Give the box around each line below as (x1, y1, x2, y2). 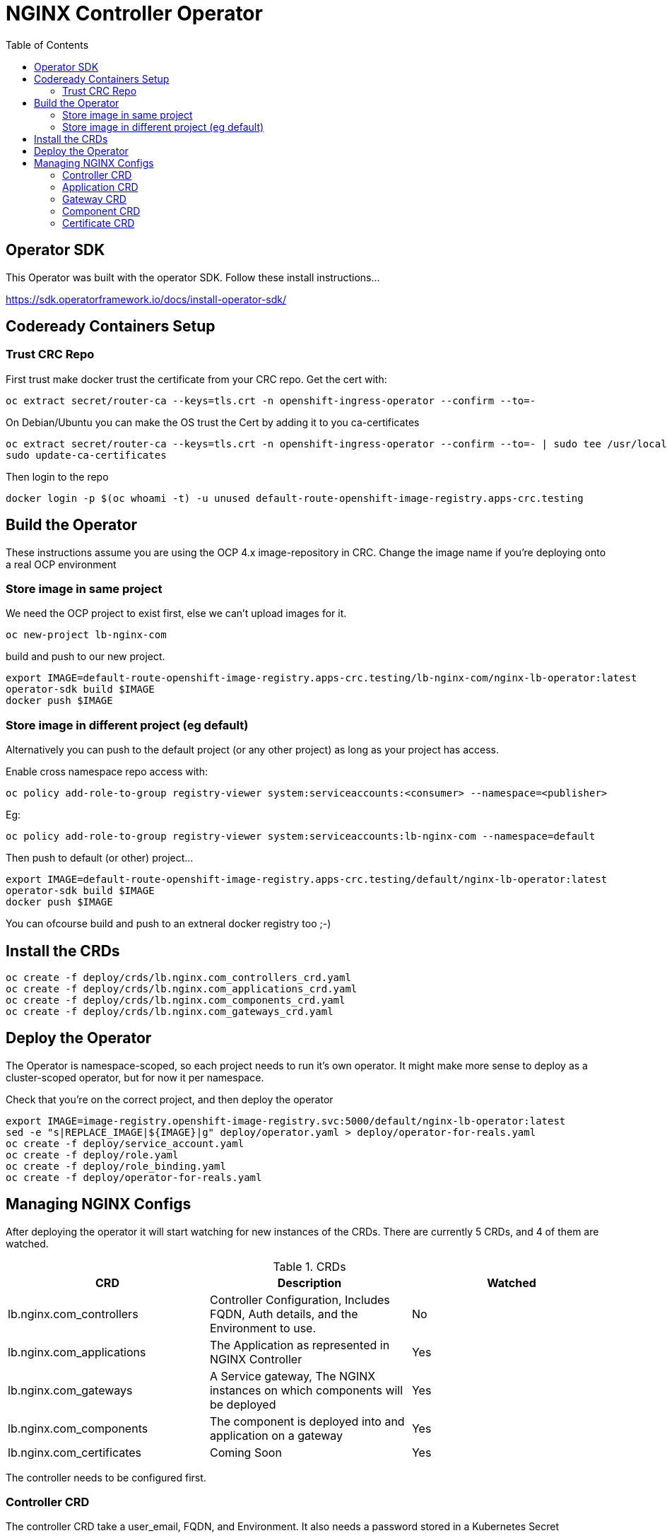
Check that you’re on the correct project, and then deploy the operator (6, 1093, 333, 1105)
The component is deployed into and (209, 1414, 405, 1428)
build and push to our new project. (6, 650, 165, 663)
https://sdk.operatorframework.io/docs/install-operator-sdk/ (6, 293, 287, 305)
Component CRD (62, 204, 141, 217)
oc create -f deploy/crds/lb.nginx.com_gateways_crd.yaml (6, 1006, 333, 1017)
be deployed (209, 1397, 276, 1411)
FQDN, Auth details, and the (209, 1306, 358, 1321)
